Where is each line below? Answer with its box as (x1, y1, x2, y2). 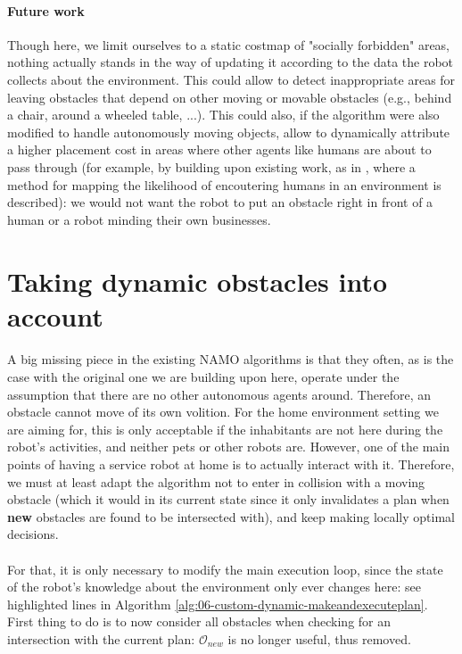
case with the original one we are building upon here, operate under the (7, 368, 400, 386)
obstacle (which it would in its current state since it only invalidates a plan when (7, 490, 450, 509)
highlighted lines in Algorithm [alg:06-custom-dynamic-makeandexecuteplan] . (7, 594, 428, 613)
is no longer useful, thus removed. (227, 629, 411, 648)
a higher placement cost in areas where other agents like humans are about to (7, 140, 432, 159)
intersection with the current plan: (7, 629, 195, 648)
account (7, 297, 103, 334)
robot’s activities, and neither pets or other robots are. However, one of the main (7, 437, 450, 456)
